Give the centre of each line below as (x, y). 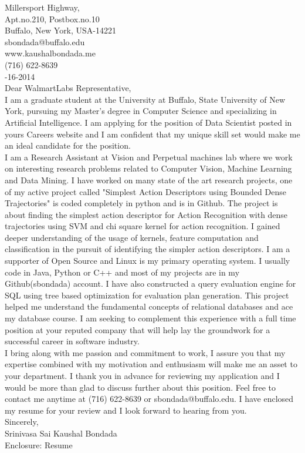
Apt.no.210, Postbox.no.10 (52, 19)
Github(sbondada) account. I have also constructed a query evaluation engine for (150, 283)
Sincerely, (22, 422)
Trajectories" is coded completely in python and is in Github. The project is (141, 203)
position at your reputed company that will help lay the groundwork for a (138, 329)
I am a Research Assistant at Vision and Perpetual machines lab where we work (149, 157)
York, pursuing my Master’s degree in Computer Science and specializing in (141, 111)
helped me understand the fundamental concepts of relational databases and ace (149, 306)
